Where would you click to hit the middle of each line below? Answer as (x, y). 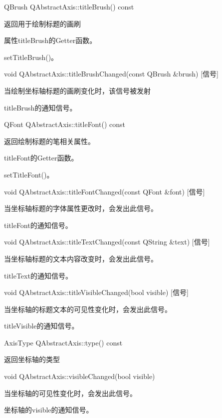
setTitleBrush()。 (31, 57)
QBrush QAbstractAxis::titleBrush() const (69, 6)
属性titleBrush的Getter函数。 (50, 40)
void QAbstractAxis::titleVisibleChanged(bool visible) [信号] (96, 292)
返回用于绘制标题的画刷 (42, 23)
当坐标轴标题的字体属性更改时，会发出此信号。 (81, 208)
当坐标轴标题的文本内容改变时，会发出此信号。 (81, 258)
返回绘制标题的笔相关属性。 (49, 141)
